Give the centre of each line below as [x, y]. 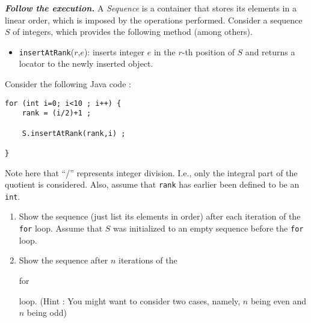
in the [165, 51]
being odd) [47, 312]
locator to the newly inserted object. [86, 63]
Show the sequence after [63, 260]
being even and [279, 300]
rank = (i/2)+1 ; [57, 113]
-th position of [208, 51]
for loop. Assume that [61, 228]
